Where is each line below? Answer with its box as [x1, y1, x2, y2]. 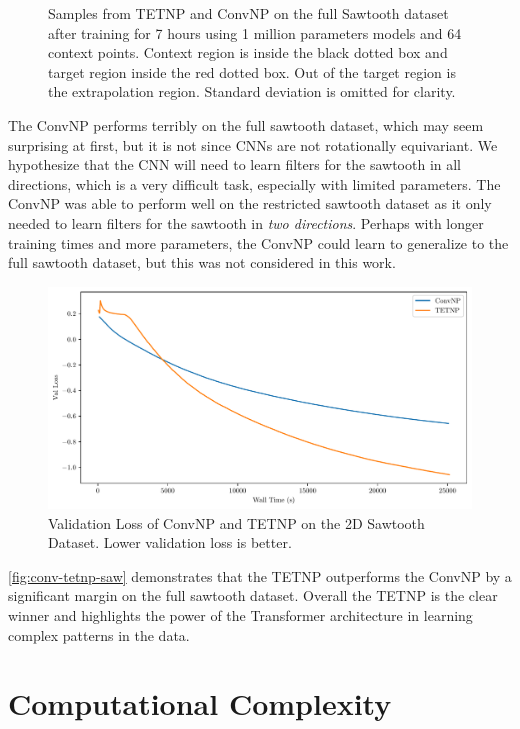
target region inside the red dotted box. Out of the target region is [48, 61, 456, 82]
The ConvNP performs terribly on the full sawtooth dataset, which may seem [8, 114, 484, 135]
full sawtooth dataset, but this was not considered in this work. [8, 252, 396, 273]
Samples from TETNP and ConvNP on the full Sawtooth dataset [48, 3, 449, 23]
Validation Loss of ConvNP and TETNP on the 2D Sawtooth [48, 512, 425, 533]
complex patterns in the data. [8, 624, 190, 645]
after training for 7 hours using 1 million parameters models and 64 [48, 22, 462, 43]
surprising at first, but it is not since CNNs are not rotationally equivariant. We [8, 134, 498, 155]
